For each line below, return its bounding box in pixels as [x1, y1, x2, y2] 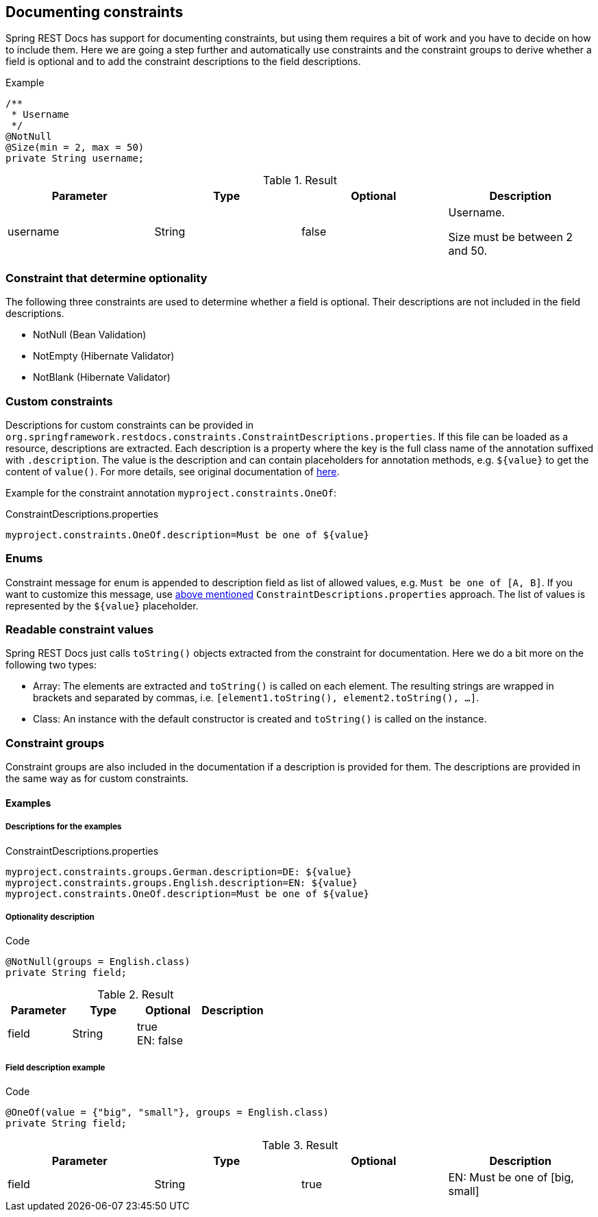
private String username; [5, 153, 145, 164]
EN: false [136, 1033, 183, 1048]
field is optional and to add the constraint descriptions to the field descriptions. [5, 55, 361, 68]
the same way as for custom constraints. [5, 773, 189, 785]
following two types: [5, 659, 97, 671]
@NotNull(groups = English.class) [5, 956, 190, 968]
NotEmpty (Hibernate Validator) [33, 350, 175, 362]
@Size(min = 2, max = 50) [5, 142, 145, 153]
